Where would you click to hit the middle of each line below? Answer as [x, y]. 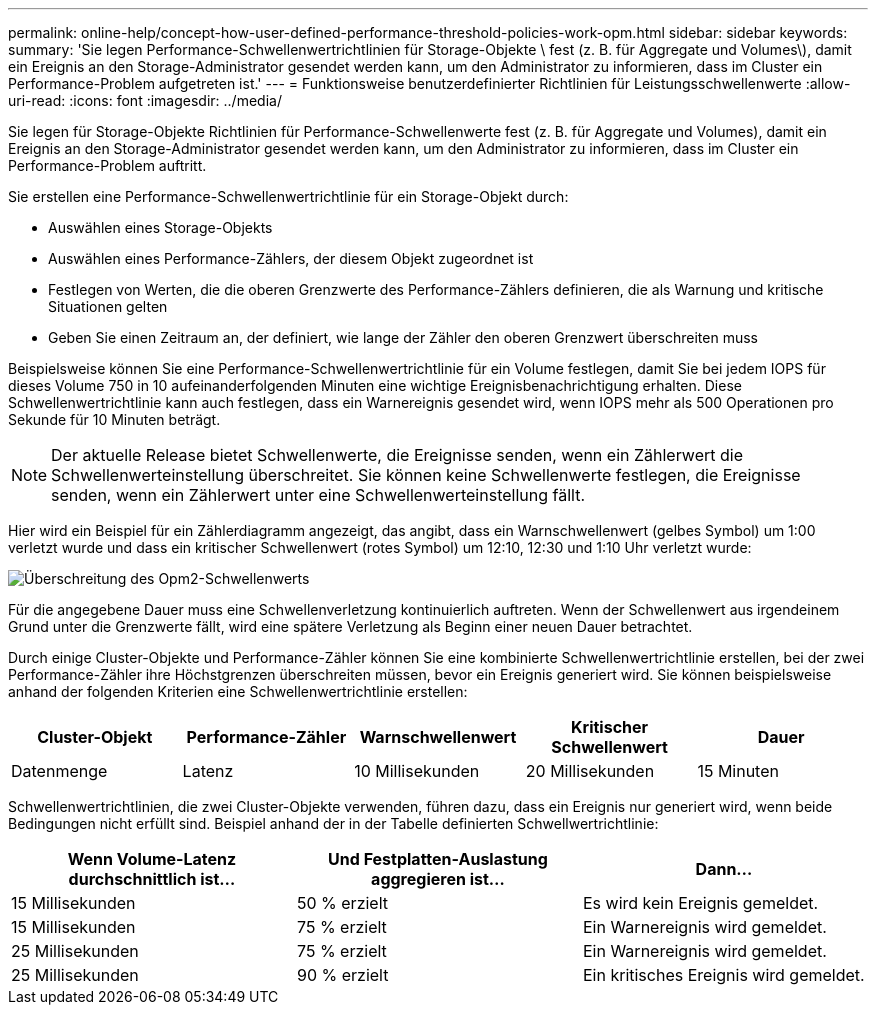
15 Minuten [738, 771]
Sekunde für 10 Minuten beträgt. [114, 419]
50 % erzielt [342, 903]
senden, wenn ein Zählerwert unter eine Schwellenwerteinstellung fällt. [318, 495]
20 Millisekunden [590, 771]
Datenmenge [59, 771]
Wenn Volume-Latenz [152, 859]
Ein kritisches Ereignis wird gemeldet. [723, 975]
